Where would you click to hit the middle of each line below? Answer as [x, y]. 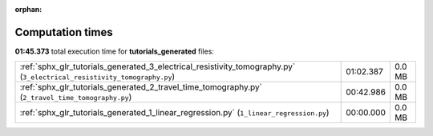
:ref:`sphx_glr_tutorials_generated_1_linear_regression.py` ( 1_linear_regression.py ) [174, 113]
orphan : [28, 9]
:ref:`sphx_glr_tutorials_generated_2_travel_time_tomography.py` [141, 87]
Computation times [64, 32]
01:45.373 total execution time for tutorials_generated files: [114, 51]
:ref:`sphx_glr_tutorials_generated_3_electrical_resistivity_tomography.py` [158, 66]
